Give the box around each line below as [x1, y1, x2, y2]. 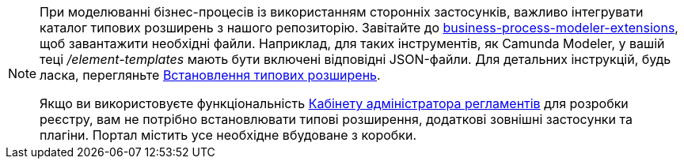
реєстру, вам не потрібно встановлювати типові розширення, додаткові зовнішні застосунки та [40, 111, 633, 127]
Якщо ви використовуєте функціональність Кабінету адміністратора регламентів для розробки [40, 96, 629, 111]
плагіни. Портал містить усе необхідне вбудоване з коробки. [40, 127, 417, 143]
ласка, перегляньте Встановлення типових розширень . [40, 67, 381, 83]
